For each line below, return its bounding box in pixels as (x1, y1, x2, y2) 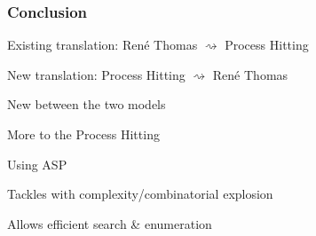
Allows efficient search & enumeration (7, 214, 212, 232)
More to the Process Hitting (7, 125, 160, 143)
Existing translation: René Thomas (7, 35, 198, 54)
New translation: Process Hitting (7, 65, 186, 83)
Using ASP (7, 154, 67, 173)
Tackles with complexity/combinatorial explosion (7, 185, 273, 203)
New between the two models (7, 95, 166, 114)
